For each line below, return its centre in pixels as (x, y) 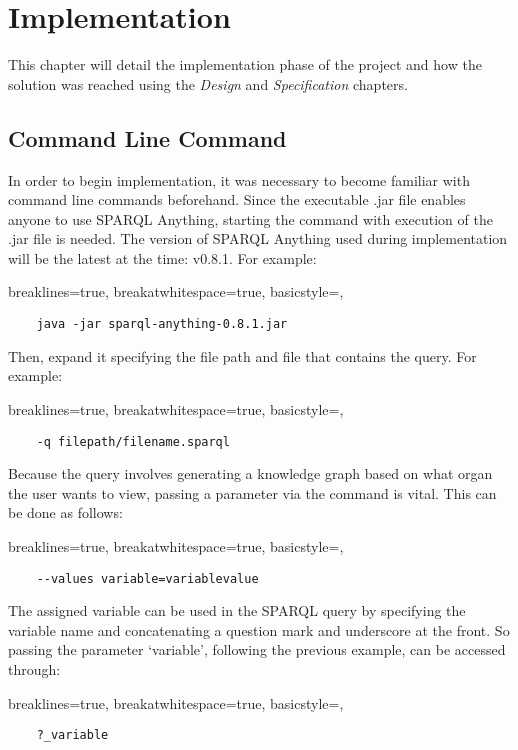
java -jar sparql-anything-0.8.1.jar (162, 324)
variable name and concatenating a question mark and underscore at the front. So (259, 629)
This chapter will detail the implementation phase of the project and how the (245, 64)
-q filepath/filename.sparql (133, 441)
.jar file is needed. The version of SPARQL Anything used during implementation (258, 238)
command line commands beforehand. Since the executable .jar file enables (237, 199)
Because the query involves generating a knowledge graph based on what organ (250, 473)
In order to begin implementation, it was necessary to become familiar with (239, 179)
